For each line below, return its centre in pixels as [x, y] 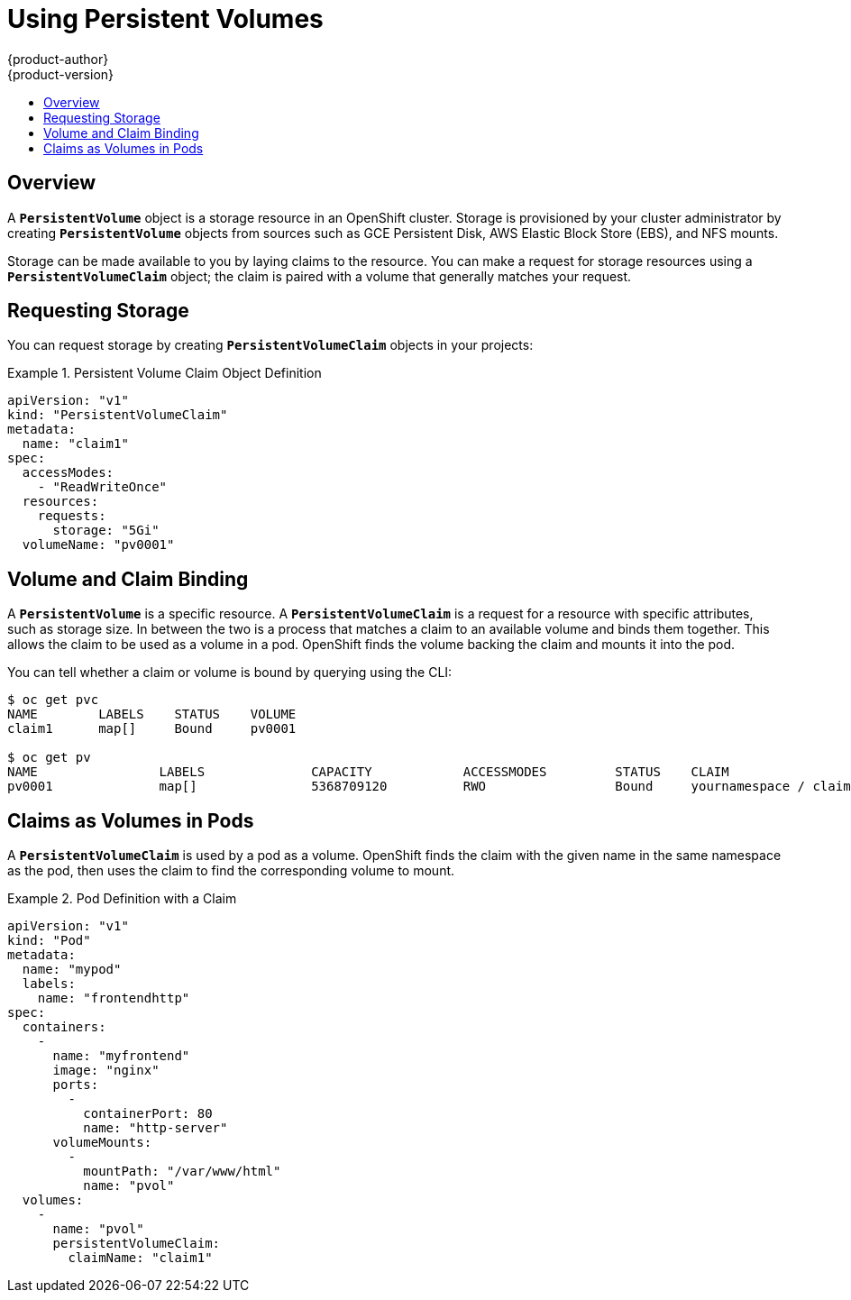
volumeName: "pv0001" [98, 545]
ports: [76, 1085]
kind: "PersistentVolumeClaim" [118, 415]
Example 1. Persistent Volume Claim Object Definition [165, 373]
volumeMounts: [102, 1143]
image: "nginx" [106, 1071]
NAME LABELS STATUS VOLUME [152, 714]
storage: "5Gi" [106, 531]
